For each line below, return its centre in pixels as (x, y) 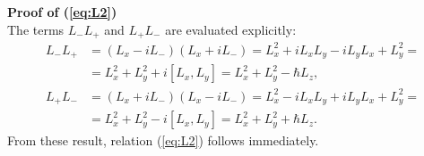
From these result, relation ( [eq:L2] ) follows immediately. (163, 140)
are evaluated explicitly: (231, 29)
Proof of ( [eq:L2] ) (62, 12)
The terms (36, 29)
